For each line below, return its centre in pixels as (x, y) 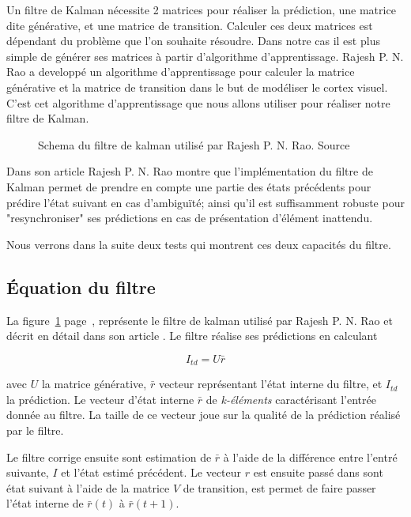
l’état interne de (45, 503)
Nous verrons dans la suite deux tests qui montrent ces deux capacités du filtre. (199, 244)
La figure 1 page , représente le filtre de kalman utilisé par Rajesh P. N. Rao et (200, 320)
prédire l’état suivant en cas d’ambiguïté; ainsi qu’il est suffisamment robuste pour (205, 202)
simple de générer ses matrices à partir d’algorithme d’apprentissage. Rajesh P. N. (205, 56)
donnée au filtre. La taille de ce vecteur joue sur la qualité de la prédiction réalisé (204, 415)
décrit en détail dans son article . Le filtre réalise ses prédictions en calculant (192, 336)
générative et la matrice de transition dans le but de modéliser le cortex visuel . (197, 87)
